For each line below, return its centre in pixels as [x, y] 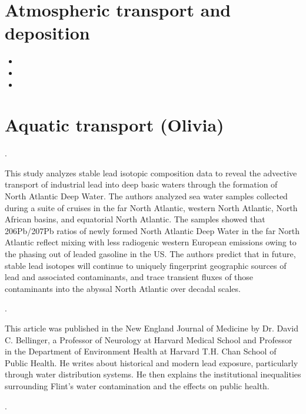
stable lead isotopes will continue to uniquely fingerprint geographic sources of [146, 265]
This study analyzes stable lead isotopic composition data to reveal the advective [151, 172]
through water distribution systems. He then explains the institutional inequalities [153, 374]
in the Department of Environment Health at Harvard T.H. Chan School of [141, 351]
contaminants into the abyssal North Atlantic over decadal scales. [123, 288]
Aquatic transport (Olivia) [114, 125]
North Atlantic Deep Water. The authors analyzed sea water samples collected [146, 196]
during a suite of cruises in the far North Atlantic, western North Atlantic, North [151, 207]
